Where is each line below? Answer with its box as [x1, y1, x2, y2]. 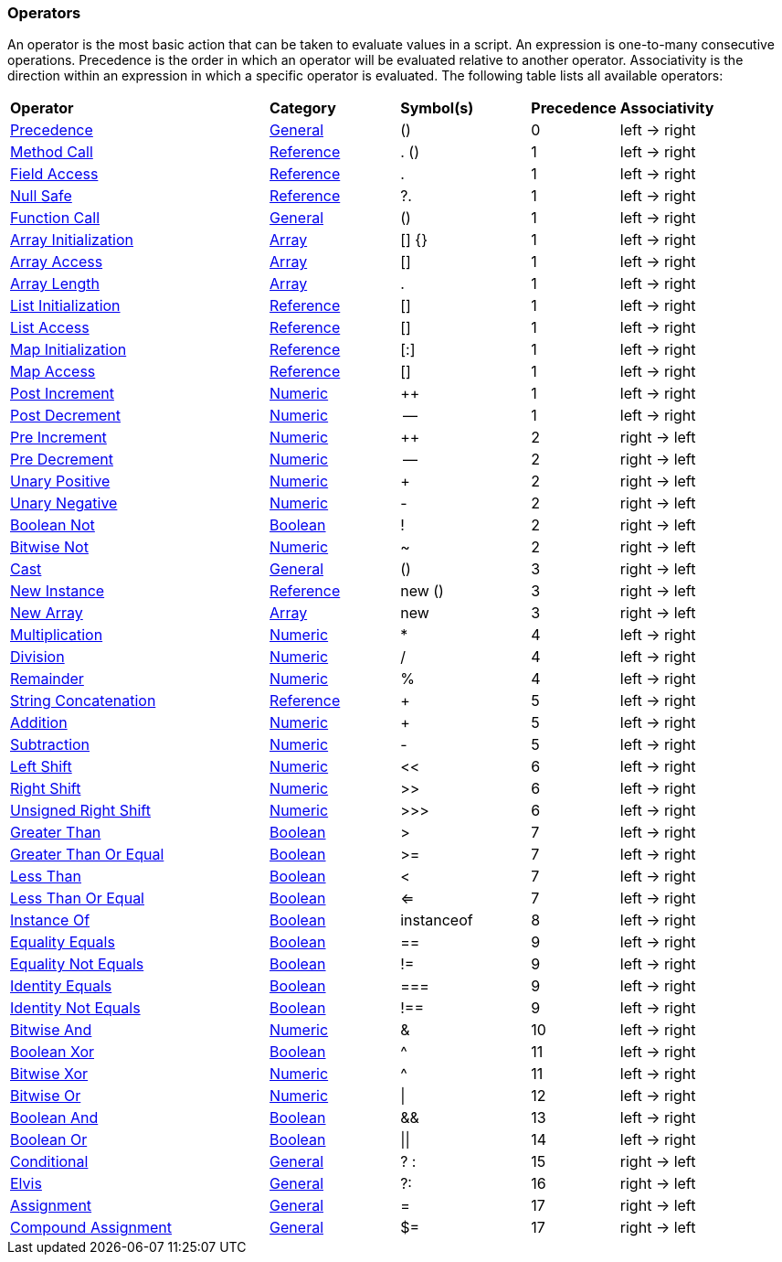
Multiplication [10, 626, 103, 645]
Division [10, 647, 65, 667]
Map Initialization [10, 340, 127, 359]
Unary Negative [10, 494, 118, 513]
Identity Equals [10, 977, 112, 996]
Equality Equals [10, 933, 115, 952]
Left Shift [10, 757, 72, 776]
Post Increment [10, 384, 114, 403]
